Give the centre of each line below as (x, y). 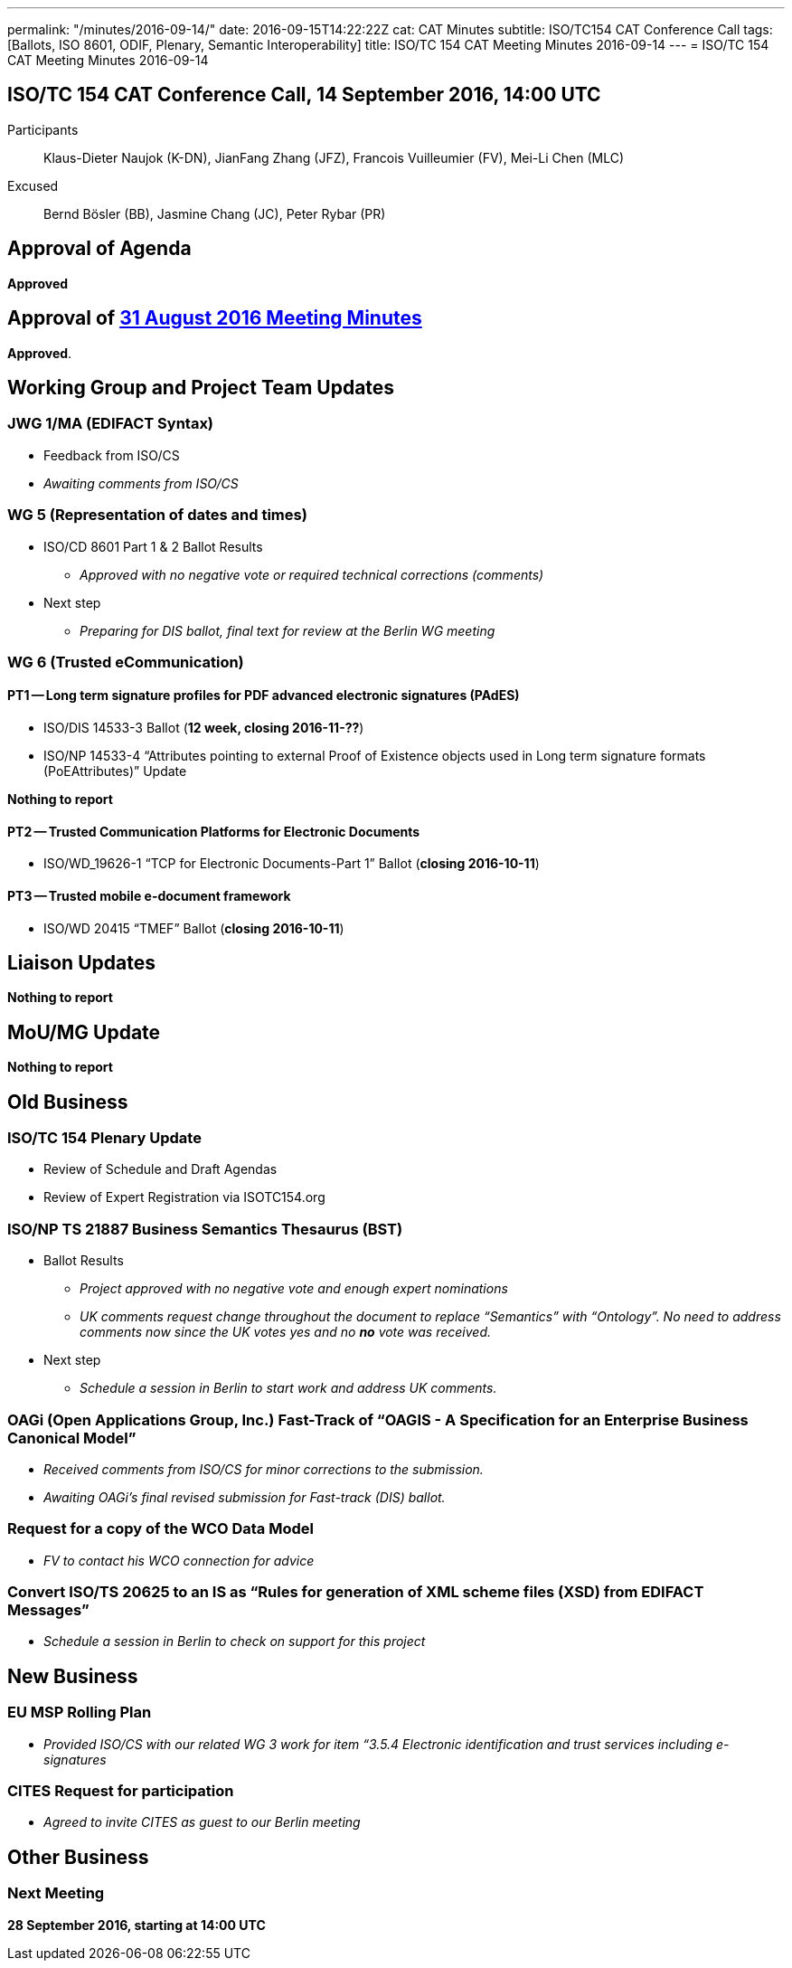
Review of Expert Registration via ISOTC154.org (184, 1197)
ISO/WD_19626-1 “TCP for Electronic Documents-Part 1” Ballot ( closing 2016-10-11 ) (292, 864)
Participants (43, 129)
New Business (73, 1676)
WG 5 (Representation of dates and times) (157, 515)
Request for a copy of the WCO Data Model (160, 1529)
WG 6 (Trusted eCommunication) (126, 662)
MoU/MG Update (84, 1032)
